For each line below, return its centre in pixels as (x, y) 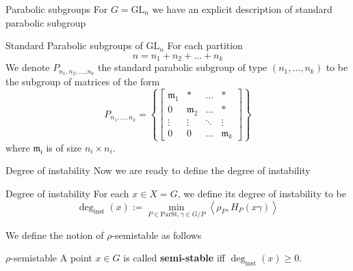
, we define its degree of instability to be (262, 193)
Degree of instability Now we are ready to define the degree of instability (158, 170)
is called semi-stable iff (174, 258)
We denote (28, 67)
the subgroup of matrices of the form (83, 82)
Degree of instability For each (67, 193)
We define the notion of (55, 234)
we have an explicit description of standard (242, 9)
